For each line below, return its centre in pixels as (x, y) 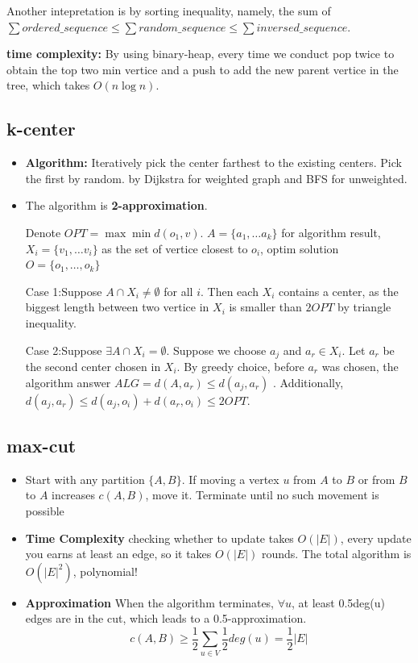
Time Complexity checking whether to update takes (159, 538)
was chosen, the (360, 366)
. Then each (230, 291)
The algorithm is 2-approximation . (116, 205)
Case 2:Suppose (64, 350)
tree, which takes (48, 85)
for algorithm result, (331, 232)
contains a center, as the (339, 291)
